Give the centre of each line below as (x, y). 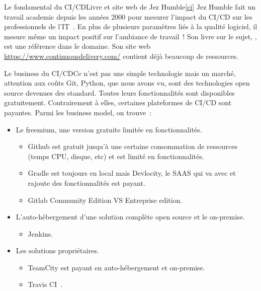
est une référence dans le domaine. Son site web (77, 46)
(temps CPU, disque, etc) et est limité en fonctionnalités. (116, 156)
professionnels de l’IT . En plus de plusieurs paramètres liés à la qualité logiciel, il (131, 26)
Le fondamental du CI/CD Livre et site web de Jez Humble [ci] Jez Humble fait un (130, 7)
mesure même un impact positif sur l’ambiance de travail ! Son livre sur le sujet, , (130, 36)
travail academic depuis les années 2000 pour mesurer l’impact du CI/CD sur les (128, 16)
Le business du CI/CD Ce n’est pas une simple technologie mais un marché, (120, 73)
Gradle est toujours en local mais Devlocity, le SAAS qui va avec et (132, 173)
